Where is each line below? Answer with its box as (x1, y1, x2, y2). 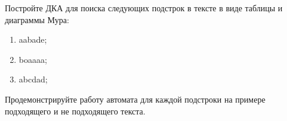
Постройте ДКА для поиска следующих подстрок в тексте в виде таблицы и (5, 2, 283, 14)
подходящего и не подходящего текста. (5, 104, 146, 117)
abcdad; (18, 73, 48, 85)
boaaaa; (18, 53, 47, 65)
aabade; (18, 33, 47, 46)
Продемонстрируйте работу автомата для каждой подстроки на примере (5, 93, 266, 105)
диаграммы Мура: (5, 13, 69, 26)
